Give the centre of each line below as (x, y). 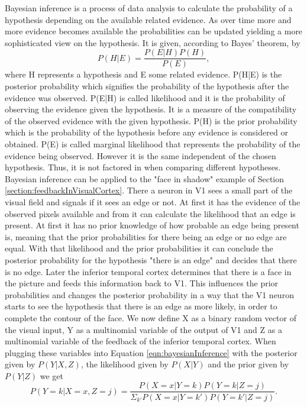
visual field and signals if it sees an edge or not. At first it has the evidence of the (153, 201)
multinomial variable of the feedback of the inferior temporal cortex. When (140, 341)
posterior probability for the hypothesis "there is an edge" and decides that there (151, 259)
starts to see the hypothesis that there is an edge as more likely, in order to (141, 306)
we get (51, 375)
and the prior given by (248, 364)
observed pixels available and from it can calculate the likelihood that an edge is (150, 213)
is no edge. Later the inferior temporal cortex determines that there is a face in (148, 271)
